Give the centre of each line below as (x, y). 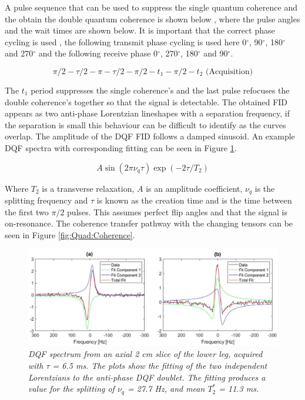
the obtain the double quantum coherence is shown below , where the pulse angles (152, 19)
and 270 (19, 53)
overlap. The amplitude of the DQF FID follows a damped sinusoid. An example (150, 136)
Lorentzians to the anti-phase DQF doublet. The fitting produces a (147, 377)
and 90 (216, 53)
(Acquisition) (229, 71)
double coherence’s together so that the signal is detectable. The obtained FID (146, 101)
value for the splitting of (71, 389)
